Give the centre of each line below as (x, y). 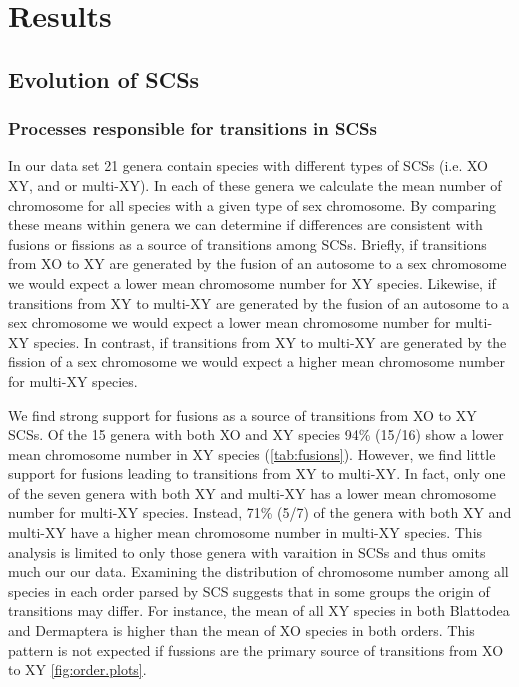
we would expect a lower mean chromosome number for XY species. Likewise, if (252, 282)
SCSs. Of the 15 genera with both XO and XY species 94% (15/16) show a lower (256, 434)
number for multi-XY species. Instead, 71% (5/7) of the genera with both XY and (260, 512)
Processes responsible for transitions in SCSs (192, 128)
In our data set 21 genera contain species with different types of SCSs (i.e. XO (248, 165)
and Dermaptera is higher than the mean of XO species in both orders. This (241, 630)
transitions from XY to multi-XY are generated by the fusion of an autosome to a (259, 302)
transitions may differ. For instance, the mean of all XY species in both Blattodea (259, 610)
